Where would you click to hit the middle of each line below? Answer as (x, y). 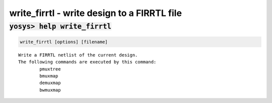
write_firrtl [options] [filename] (64, 42)
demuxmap (50, 83)
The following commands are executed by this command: (87, 62)
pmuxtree (50, 69)
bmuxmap (49, 76)
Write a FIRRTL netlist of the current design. (78, 55)
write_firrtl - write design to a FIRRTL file (96, 13)
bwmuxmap (50, 90)
